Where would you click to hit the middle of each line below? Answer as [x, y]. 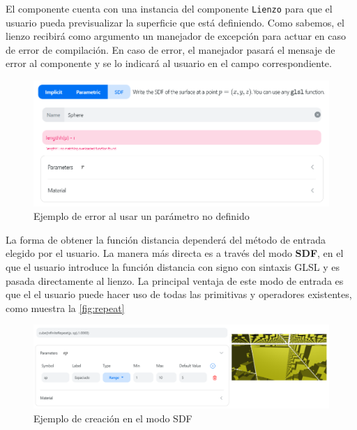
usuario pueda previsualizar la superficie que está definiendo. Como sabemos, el [175, 22]
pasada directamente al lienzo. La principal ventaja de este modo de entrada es [175, 280]
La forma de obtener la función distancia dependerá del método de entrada [166, 239]
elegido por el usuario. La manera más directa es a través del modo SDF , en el [175, 253]
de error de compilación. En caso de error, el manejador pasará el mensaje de [170, 49]
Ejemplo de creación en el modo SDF [113, 418]
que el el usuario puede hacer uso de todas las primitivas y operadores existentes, [179, 294]
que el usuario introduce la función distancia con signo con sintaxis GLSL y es [173, 266]
